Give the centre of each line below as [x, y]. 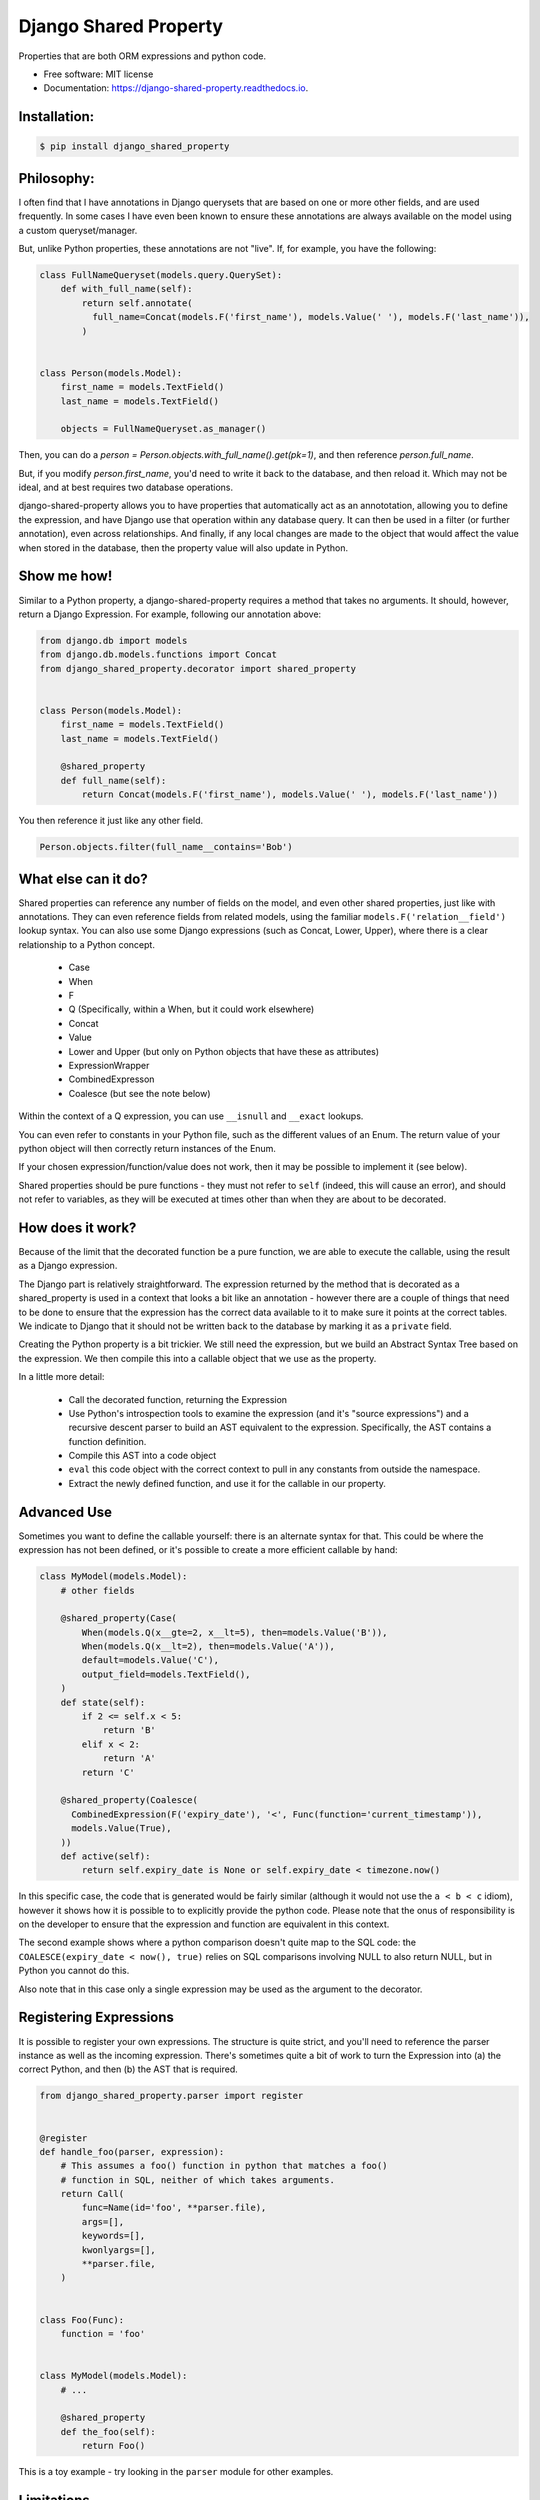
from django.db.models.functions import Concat [158, 654]
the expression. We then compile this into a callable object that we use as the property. [197, 1358]
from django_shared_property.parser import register [171, 2096]
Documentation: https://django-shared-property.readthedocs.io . [176, 88]
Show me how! [65, 576]
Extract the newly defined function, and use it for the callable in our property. [227, 1483]
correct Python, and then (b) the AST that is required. [128, 2069]
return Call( [92, 2194]
